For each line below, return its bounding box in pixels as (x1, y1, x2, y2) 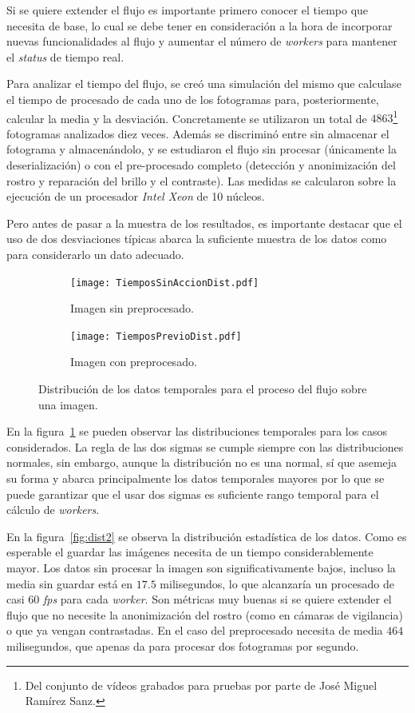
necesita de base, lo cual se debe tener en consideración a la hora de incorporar (6, 17, 393, 34)
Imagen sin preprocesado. (70, 300, 195, 317)
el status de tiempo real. (6, 48, 125, 65)
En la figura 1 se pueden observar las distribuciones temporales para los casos (6, 423, 388, 440)
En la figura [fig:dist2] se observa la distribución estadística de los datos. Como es (6, 528, 407, 544)
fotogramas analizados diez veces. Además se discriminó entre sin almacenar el (6, 125, 389, 141)
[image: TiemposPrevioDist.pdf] (70, 330, 242, 342)
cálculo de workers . (6, 501, 100, 518)
